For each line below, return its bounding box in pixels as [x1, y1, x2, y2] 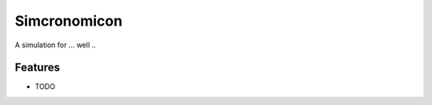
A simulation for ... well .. [14, 40, 96, 50]
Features [14, 61, 60, 75]
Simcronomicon [14, 12, 123, 30]
